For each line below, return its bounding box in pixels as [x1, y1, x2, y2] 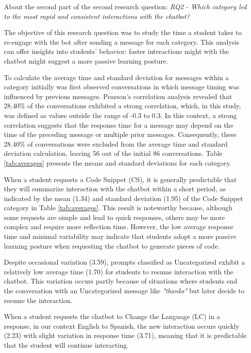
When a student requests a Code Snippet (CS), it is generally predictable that [4, 174, 237, 184]
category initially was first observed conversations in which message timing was [4, 82, 239, 92]
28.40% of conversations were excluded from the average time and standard [4, 138, 228, 149]
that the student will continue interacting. [4, 340, 129, 350]
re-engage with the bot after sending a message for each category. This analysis [4, 36, 239, 47]
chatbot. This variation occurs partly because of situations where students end [4, 276, 237, 286]
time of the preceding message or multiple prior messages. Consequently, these [4, 129, 236, 139]
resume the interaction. [4, 295, 73, 305]
